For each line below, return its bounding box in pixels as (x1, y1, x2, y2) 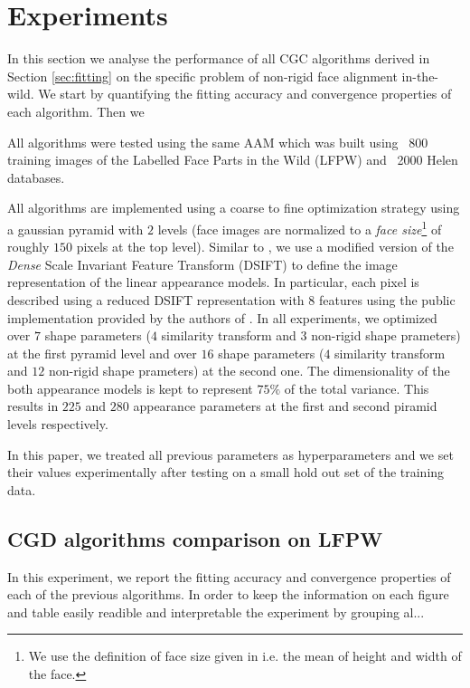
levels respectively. (7, 415, 108, 434)
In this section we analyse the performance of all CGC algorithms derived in (7, 49, 430, 68)
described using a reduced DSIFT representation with (7, 290, 305, 309)
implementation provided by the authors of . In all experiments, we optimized (7, 308, 437, 327)
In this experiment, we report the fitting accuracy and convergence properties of (7, 567, 451, 586)
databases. (7, 167, 65, 186)
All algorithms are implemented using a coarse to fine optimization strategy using (7, 198, 460, 217)
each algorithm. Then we (7, 101, 145, 120)
